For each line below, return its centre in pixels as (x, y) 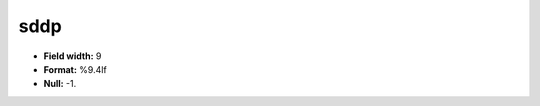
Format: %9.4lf (75, 69)
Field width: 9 (72, 56)
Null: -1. (60, 84)
